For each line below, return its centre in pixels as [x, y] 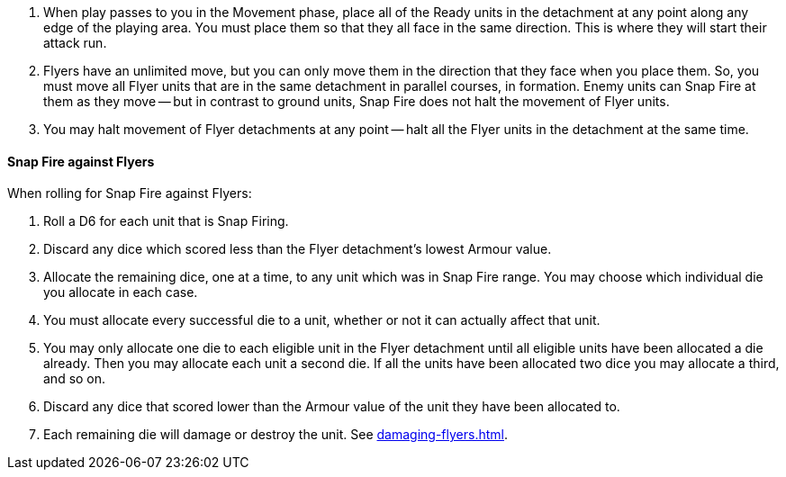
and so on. [75, 379]
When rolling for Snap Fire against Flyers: [130, 193]
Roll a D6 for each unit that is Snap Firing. [166, 221]
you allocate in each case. [121, 292]
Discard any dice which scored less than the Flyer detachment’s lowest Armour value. [298, 249]
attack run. [75, 43]
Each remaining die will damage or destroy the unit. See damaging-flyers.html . [276, 435]
